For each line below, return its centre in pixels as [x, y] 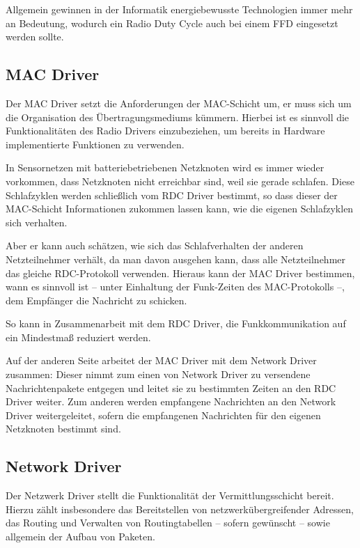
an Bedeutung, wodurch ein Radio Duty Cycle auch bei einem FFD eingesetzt [172, 23]
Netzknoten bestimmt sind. [63, 429]
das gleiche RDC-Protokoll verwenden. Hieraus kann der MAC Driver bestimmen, [180, 273]
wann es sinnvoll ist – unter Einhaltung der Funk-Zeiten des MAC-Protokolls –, [175, 287]
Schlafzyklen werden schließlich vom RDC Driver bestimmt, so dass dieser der [172, 195]
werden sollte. [35, 37]
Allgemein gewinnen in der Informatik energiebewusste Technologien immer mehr [179, 9]
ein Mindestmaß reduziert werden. [78, 337]
